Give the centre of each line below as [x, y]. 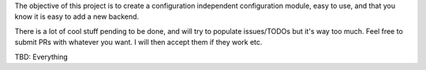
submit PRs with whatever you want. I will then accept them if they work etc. [138, 42]
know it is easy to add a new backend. [77, 17]
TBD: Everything [41, 57]
